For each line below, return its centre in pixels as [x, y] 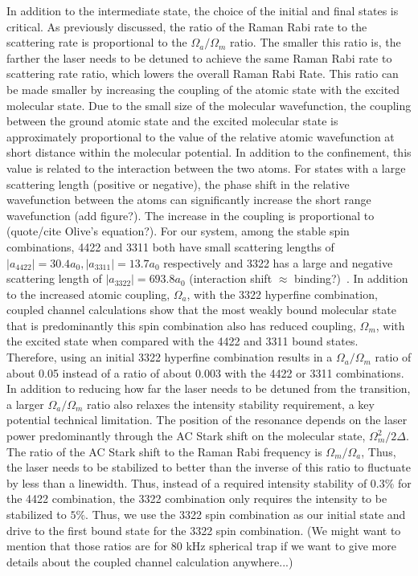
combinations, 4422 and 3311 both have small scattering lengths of [170, 246]
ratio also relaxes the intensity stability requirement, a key [231, 404]
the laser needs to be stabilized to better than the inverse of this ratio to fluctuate [209, 467]
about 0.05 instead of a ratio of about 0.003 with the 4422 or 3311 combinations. [205, 372]
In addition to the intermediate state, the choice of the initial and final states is [203, 10]
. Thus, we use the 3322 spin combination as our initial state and [246, 514]
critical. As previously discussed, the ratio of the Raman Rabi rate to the [187, 26]
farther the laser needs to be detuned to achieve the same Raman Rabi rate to [199, 57]
